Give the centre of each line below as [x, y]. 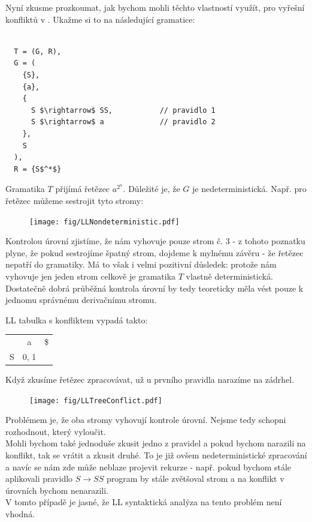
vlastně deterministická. [229, 276]
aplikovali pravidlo [39, 478]
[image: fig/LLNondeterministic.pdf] [104, 222]
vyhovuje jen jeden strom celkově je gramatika [91, 276]
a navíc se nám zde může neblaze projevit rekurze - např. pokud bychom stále [149, 466]
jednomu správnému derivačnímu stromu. [81, 300]
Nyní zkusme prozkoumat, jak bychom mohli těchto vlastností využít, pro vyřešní [155, 7]
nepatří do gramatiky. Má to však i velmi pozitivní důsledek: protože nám [141, 264]
